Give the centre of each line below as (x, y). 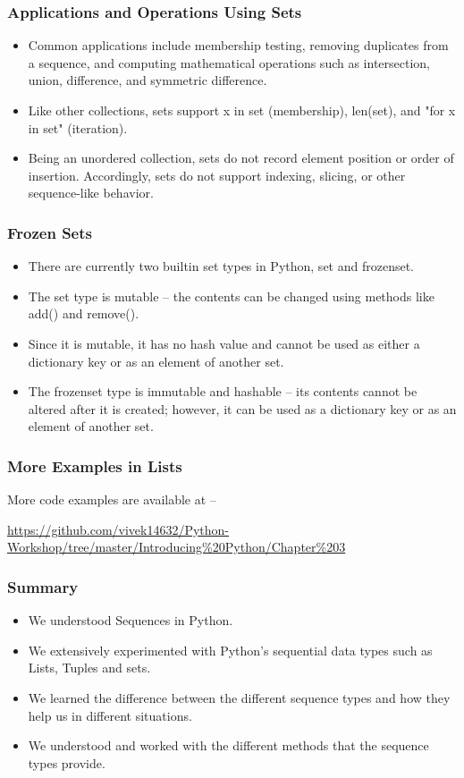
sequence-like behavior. (91, 193)
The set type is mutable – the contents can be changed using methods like (231, 296)
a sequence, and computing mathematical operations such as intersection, (229, 62)
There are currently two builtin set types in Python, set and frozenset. (221, 266)
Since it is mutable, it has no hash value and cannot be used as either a (224, 343)
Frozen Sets (50, 232)
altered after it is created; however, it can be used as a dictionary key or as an (242, 408)
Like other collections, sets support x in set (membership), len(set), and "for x (242, 110)
